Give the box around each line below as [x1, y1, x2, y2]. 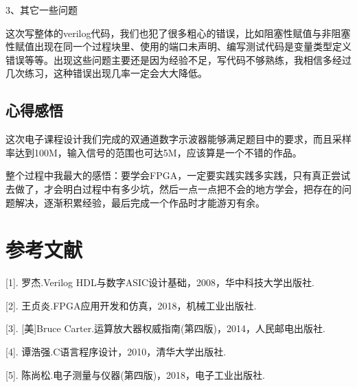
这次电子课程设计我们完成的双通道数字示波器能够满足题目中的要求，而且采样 [5, 132, 352, 146]
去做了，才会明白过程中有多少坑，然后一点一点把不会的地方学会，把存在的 [5, 181, 342, 196]
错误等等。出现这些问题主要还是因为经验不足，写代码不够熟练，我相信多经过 [5, 52, 352, 67]
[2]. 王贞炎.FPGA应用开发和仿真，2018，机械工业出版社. [5, 298, 257, 312]
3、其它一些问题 [5, 3, 78, 16]
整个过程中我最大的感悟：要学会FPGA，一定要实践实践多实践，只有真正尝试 [5, 168, 351, 183]
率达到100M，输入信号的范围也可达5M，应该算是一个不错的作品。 [5, 145, 302, 159]
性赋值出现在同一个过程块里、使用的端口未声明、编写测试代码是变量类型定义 [5, 39, 352, 54]
